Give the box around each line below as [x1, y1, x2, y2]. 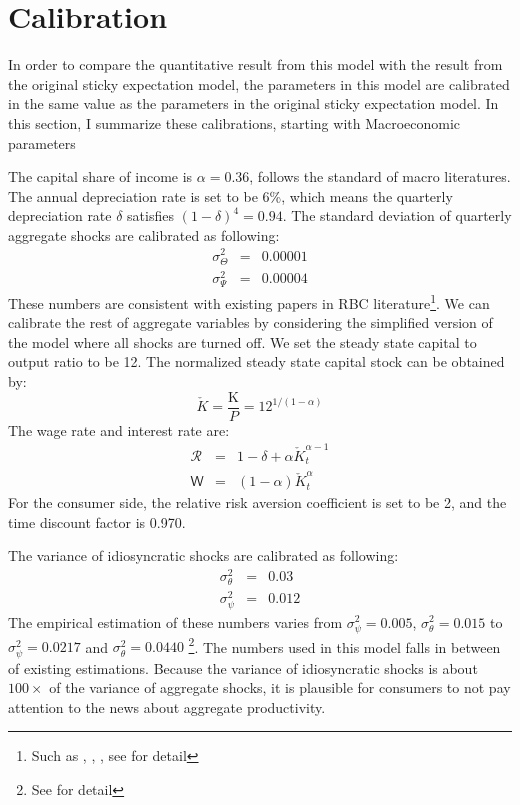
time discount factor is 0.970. [8, 511, 186, 532]
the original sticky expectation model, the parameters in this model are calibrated [8, 73, 510, 94]
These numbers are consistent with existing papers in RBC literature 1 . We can [8, 290, 490, 313]
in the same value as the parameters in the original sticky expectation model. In [8, 93, 499, 114]
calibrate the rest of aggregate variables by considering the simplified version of [8, 312, 493, 333]
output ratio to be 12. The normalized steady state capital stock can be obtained [8, 351, 505, 372]
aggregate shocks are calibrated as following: [8, 224, 280, 245]
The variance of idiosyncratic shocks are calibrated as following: [8, 545, 399, 566]
